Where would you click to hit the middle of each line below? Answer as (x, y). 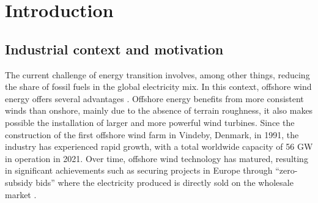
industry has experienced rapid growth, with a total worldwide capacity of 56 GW (159, 146)
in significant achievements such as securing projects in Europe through (139, 170)
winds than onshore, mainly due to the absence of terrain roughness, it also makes (159, 110)
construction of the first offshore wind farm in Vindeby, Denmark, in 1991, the (152, 134)
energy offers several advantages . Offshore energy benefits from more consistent (154, 98)
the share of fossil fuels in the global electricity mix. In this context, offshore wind (158, 87)
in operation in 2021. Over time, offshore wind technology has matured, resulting (157, 158)
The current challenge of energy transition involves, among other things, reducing (157, 74)
